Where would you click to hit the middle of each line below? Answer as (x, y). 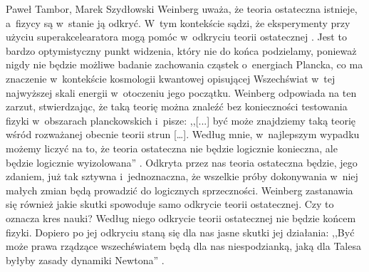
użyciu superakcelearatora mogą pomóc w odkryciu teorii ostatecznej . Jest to (176, 37)
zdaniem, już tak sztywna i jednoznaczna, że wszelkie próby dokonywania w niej (182, 176)
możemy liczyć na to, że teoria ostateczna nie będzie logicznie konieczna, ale (172, 148)
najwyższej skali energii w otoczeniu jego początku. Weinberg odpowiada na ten (181, 92)
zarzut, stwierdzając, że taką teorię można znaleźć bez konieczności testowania (177, 106)
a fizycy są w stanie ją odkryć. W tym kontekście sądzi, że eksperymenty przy (178, 22)
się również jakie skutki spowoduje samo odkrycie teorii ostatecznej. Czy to (170, 204)
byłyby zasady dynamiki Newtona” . (85, 260)
